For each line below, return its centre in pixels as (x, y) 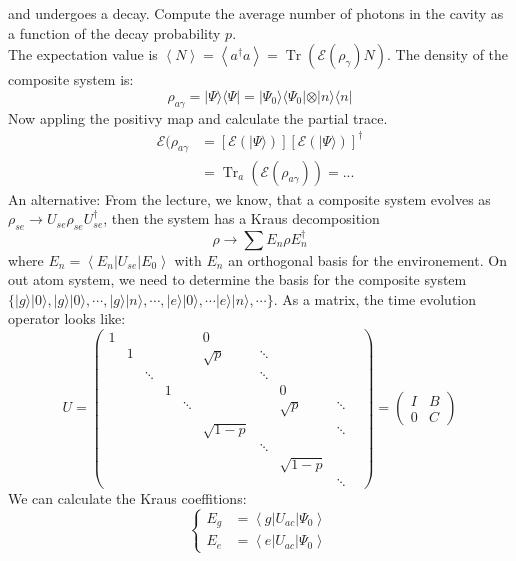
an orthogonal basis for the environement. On (367, 259)
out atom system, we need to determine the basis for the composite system (237, 279)
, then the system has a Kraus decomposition (241, 218)
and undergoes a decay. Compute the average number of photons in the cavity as (256, 13)
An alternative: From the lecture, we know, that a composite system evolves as (249, 198)
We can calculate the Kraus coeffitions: (127, 497)
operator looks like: (67, 318)
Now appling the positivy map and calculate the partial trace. (198, 117)
